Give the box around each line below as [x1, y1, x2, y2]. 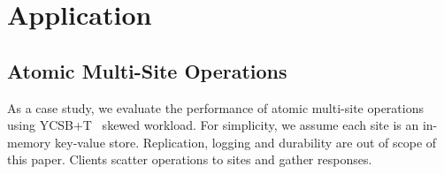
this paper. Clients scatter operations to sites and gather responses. [7, 150, 372, 169]
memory [7, 132, 51, 151]
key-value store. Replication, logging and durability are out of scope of [55, 132, 437, 151]
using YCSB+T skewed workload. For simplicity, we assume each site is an [7, 116, 419, 134]
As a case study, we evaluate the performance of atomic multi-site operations [7, 98, 425, 117]
